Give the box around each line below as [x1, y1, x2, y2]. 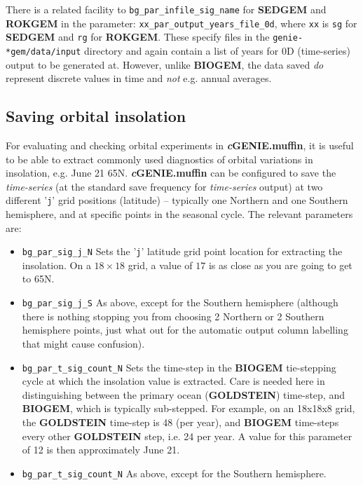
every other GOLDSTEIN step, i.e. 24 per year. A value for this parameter [22, 428, 352, 443]
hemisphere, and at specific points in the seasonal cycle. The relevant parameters [6, 207, 353, 221]
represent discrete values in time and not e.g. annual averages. [6, 71, 272, 86]
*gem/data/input [6, 46, 81, 57]
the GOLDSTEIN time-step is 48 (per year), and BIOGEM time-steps [22, 414, 339, 429]
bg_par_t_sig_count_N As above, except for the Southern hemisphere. [22, 465, 327, 480]
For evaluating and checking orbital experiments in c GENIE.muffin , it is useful [6, 138, 354, 153]
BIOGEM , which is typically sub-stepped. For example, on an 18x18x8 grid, [22, 401, 355, 416]
